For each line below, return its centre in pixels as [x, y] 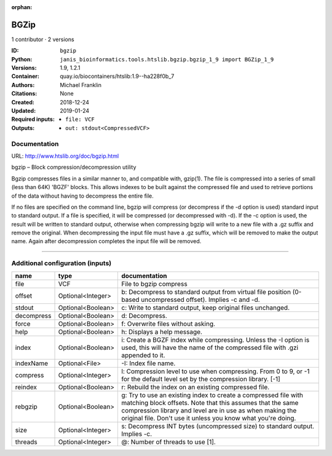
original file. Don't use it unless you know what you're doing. [209, 418]
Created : [23, 102]
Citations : [24, 94]
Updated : [24, 111]
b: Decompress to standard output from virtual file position [206, 292]
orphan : [22, 7]
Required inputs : [33, 119]
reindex [26, 387]
